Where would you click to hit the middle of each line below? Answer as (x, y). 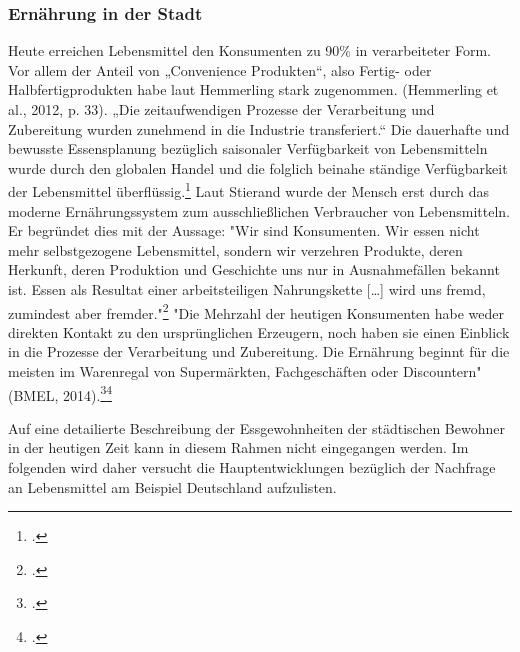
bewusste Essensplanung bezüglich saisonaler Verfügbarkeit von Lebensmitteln (248, 148)
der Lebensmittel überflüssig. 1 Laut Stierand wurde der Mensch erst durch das (249, 190)
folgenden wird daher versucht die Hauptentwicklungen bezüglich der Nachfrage (252, 467)
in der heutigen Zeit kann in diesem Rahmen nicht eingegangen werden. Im (238, 447)
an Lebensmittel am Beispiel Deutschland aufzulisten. (172, 486)
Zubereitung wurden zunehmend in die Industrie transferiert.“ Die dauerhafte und (259, 128)
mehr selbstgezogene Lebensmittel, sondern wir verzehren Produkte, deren (235, 249)
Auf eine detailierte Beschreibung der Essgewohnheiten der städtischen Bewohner (256, 427)
